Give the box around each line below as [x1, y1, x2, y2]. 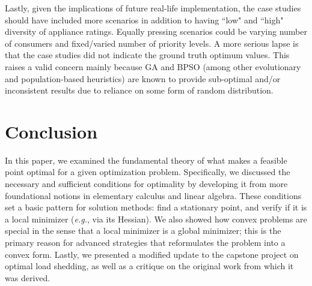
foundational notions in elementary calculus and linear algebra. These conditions [5, 189, 302, 201]
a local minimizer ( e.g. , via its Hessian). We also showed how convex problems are [5, 212, 307, 225]
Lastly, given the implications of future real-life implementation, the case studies [5, 2, 301, 14]
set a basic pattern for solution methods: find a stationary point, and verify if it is [5, 201, 307, 213]
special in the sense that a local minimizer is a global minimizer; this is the [5, 224, 281, 237]
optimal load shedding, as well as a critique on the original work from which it [5, 260, 294, 272]
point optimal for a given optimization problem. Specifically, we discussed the [5, 165, 290, 178]
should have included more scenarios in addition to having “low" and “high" [5, 13, 284, 26]
